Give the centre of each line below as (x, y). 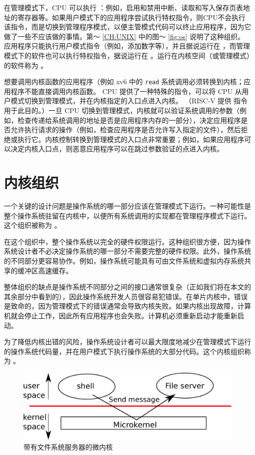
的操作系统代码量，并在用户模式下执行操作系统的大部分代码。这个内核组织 (124, 351)
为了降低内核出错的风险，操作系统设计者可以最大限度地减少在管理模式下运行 (127, 342)
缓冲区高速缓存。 (45, 270)
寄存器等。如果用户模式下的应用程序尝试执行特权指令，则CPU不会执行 (131, 17)
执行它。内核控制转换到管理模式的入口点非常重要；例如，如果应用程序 (131, 139)
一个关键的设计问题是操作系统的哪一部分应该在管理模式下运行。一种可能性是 (127, 206)
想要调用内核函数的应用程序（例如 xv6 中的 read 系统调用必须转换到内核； (124, 82)
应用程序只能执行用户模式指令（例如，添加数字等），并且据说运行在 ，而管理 (127, 46)
